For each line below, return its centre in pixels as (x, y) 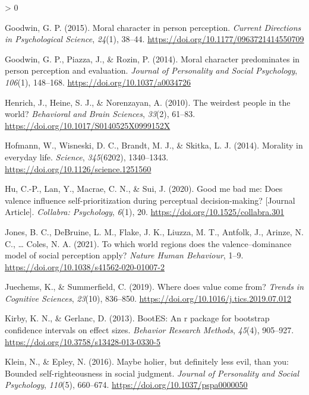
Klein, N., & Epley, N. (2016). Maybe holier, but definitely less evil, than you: (147, 361)
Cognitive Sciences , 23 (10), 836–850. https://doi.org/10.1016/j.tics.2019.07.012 (148, 298)
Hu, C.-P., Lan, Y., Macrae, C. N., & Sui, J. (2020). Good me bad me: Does (144, 189)
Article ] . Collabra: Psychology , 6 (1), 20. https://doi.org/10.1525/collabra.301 (145, 212)
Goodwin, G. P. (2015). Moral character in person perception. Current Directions (153, 27)
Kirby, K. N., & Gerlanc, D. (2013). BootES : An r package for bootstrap (137, 318)
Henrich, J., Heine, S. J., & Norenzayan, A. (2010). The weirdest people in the (148, 102)
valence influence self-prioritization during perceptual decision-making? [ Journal (150, 200)
